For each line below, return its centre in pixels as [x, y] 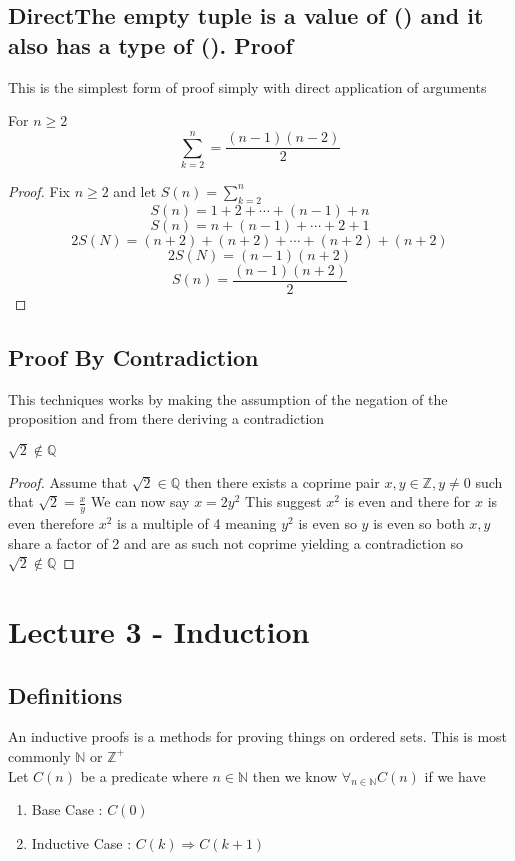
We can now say [140, 501]
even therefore [51, 522]
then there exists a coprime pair [282, 481]
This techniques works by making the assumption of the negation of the [228, 398]
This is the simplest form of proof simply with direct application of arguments [247, 86]
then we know [295, 775]
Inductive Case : [81, 842]
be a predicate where [144, 775]
